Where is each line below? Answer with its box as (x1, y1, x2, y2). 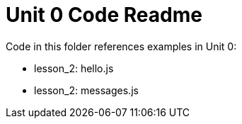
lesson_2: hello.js (34, 62, 114, 74)
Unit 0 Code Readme (6, 3, 202, 27)
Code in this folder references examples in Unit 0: (6, 40, 237, 52)
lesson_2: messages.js (34, 84, 139, 96)
